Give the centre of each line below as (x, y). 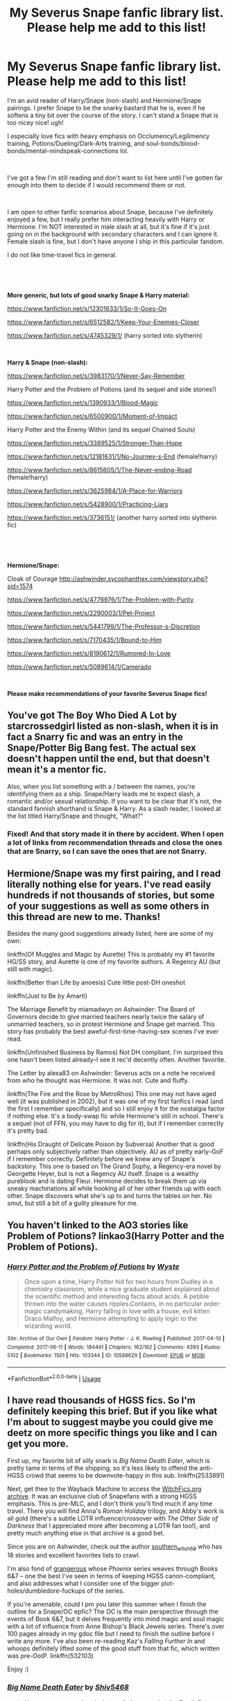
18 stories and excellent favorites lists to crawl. (74, 1555)
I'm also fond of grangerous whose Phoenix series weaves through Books (113, 1568)
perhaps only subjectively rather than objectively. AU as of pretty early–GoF (115, 1152)
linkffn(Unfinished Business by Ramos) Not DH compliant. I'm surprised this (115, 1052)
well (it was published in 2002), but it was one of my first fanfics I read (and (115, 1102)
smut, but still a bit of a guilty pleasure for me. (73, 1203)
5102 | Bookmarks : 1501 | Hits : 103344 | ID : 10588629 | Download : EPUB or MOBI (106, 1356)
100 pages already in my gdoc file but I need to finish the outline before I (111, 1634)
